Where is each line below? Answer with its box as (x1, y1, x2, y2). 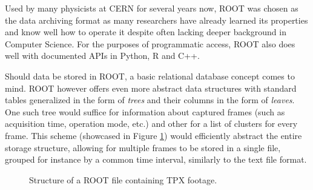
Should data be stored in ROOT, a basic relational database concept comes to (5, 69, 295, 82)
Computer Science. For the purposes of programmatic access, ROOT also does (5, 37, 295, 50)
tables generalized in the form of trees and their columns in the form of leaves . (5, 93, 295, 106)
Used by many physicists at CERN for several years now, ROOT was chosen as (5, 2, 298, 14)
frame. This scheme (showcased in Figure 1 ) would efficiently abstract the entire (5, 129, 302, 141)
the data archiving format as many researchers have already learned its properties (5, 13, 308, 26)
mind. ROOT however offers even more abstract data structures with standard (5, 81, 297, 94)
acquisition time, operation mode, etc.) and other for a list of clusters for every (5, 117, 298, 130)
